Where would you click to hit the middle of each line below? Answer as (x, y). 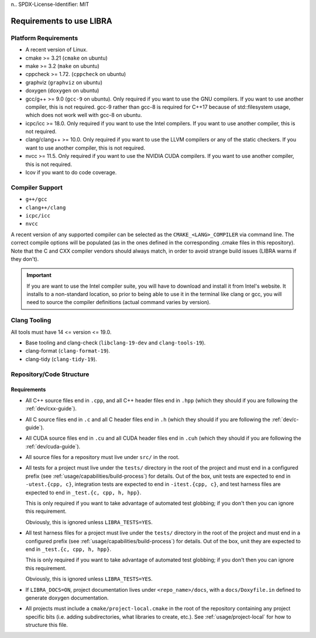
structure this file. (47, 625)
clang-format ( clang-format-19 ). (68, 351)
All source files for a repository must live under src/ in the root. (102, 457)
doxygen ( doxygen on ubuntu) (62, 91)
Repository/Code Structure (50, 374)
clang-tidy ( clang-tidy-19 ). (61, 359)
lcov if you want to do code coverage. (71, 173)
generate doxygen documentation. (67, 598)
